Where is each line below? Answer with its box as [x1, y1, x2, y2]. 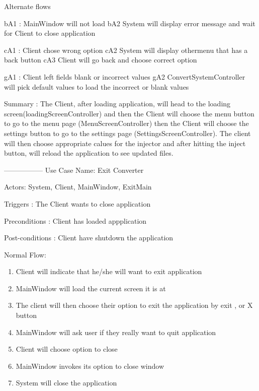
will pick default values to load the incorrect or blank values [4, 81, 189, 92]
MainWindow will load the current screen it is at [16, 283, 166, 293]
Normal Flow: [4, 249, 46, 259]
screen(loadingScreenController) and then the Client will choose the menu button [4, 108, 254, 118]
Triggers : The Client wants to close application [4, 198, 151, 209]
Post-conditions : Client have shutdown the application [4, 232, 174, 243]
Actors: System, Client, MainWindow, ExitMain [4, 181, 152, 192]
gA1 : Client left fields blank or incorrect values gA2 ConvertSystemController [4, 71, 245, 82]
